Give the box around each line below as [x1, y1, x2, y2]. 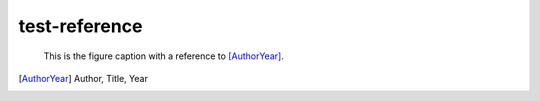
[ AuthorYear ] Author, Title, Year [18, 72, 149, 84]
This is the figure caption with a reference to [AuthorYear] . [43, 50, 284, 62]
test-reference [18, 15, 143, 37]
